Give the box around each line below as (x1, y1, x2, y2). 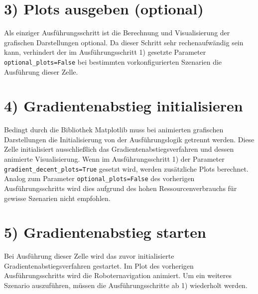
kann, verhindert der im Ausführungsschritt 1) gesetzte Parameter (4, 47, 206, 57)
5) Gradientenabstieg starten (4, 222, 206, 242)
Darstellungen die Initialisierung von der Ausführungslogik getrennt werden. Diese (4, 134, 255, 144)
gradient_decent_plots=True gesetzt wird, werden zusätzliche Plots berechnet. (4, 163, 249, 174)
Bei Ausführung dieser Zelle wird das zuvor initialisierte (4, 251, 174, 261)
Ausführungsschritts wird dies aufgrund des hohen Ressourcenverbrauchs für (4, 183, 237, 193)
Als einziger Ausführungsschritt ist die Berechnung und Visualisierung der (4, 27, 230, 38)
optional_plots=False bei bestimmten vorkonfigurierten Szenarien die (4, 56, 222, 67)
